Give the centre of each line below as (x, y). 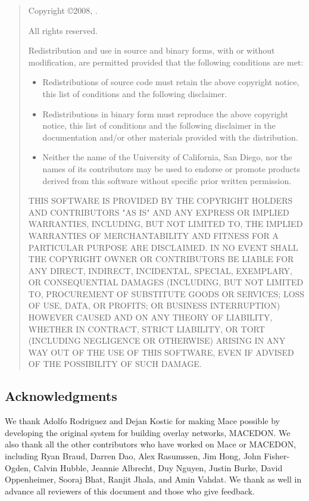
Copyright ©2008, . (63, 10)
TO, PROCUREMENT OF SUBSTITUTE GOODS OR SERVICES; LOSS (166, 293)
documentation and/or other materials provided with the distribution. (170, 137)
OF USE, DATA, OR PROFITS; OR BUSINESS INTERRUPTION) (154, 305)
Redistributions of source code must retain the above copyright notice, (171, 82)
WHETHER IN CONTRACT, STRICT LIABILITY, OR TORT (146, 329)
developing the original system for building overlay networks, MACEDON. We (148, 432)
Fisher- (277, 456)
